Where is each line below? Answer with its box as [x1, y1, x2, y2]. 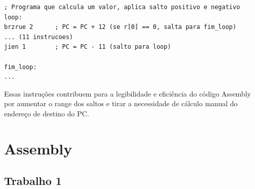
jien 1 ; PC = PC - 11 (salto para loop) [4, 43, 171, 51]
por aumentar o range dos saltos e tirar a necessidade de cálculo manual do [4, 98, 238, 109]
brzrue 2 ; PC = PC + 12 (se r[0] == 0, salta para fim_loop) [4, 23, 237, 31]
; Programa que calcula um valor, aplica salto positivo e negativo [4, 4, 240, 11]
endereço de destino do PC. [4, 108, 89, 118]
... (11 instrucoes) [4, 33, 74, 41]
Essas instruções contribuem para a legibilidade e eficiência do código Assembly [4, 88, 251, 99]
